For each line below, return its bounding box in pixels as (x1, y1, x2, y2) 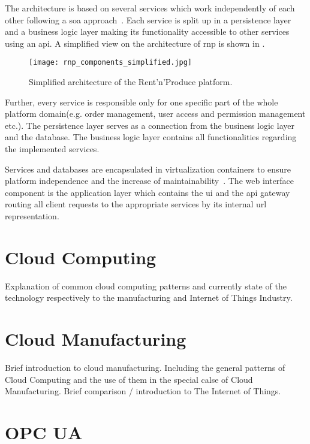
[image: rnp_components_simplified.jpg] (29, 58, 192, 67)
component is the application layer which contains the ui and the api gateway (5, 186, 290, 198)
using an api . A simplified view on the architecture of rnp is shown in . (5, 37, 265, 49)
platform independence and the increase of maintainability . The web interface (5, 174, 294, 187)
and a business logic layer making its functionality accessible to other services (5, 25, 290, 38)
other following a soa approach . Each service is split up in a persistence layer (5, 13, 291, 26)
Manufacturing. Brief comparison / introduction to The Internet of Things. (5, 385, 281, 397)
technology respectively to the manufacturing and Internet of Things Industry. (5, 291, 293, 304)
